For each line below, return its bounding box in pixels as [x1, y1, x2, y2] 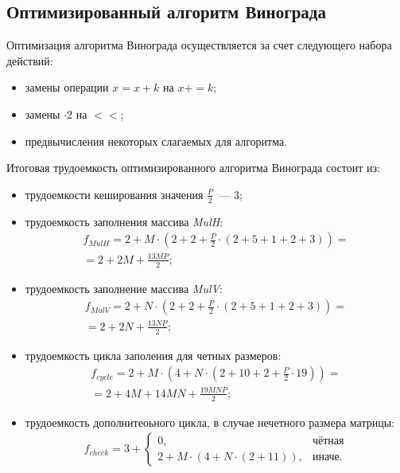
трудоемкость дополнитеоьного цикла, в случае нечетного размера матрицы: [25, 413, 394, 430]
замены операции [25, 79, 109, 96]
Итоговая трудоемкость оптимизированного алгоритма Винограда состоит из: [6, 159, 380, 176]
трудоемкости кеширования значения [25, 186, 204, 202]
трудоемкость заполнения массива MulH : [25, 213, 223, 229]
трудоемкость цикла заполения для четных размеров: [25, 346, 282, 363]
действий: [6, 52, 53, 68]
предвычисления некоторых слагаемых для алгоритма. [25, 132, 288, 149]
